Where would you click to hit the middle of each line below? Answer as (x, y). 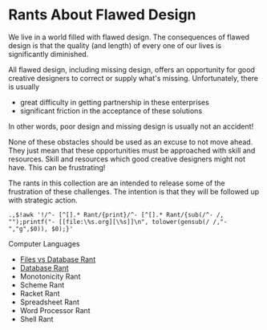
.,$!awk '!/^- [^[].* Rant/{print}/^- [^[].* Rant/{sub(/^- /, (116, 214)
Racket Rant (40, 293)
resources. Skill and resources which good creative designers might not (127, 159)
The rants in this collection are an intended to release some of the (117, 183)
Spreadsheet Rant (50, 302)
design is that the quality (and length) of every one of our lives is (115, 45)
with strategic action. (43, 200)
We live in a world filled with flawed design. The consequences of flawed (129, 37)
